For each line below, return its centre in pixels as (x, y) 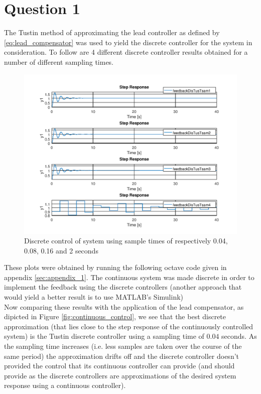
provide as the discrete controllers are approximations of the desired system (120, 375)
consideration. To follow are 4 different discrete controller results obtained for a (126, 52)
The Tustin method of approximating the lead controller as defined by (112, 32)
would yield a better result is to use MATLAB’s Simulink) (94, 297)
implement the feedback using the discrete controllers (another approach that (123, 287)
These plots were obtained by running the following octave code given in (115, 267)
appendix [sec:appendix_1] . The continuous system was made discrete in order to (129, 277)
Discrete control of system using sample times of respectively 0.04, (126, 241)
